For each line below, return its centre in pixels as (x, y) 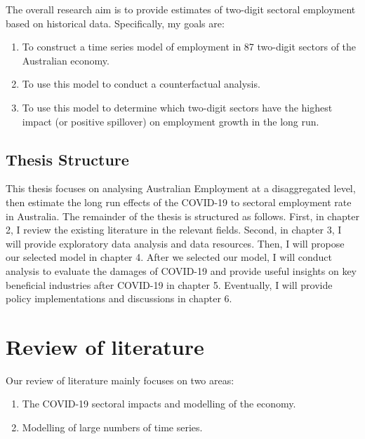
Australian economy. (66, 60)
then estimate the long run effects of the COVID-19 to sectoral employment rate (179, 202)
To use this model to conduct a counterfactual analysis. (141, 84)
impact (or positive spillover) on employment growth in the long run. (171, 121)
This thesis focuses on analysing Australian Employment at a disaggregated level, (181, 188)
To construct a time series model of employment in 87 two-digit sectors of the (189, 47)
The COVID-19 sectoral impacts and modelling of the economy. (159, 404)
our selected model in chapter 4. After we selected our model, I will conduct (169, 257)
